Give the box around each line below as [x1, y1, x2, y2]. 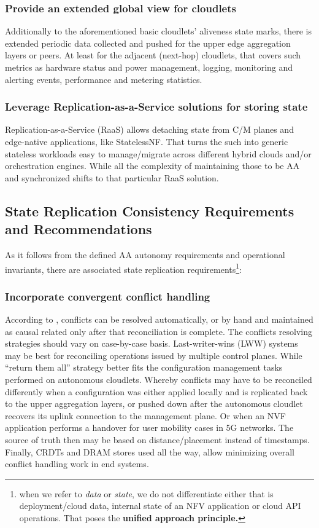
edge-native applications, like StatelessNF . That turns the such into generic [5, 135, 288, 148]
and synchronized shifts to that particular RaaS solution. [5, 171, 219, 184]
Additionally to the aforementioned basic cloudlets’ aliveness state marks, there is [5, 25, 312, 37]
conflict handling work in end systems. [5, 457, 149, 470]
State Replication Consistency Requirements [5, 201, 294, 220]
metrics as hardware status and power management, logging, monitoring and [5, 61, 293, 73]
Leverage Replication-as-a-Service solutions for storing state [5, 99, 308, 114]
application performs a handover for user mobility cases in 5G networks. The [5, 421, 294, 434]
